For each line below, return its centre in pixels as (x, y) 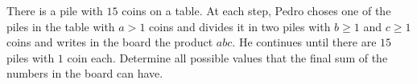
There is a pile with (55, 10)
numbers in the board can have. (85, 73)
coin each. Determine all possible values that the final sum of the (227, 57)
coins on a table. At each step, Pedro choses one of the (256, 10)
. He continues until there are (304, 42)
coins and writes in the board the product (110, 42)
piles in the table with (61, 26)
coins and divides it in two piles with (240, 26)
